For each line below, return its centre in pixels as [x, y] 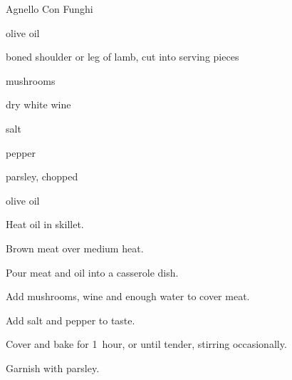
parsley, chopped [42, 176]
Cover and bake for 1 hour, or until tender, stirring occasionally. [146, 344]
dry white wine [38, 104]
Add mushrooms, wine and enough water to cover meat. [128, 296]
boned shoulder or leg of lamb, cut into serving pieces [122, 57]
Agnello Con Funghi [49, 9]
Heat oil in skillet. [45, 224]
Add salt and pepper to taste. [71, 320]
